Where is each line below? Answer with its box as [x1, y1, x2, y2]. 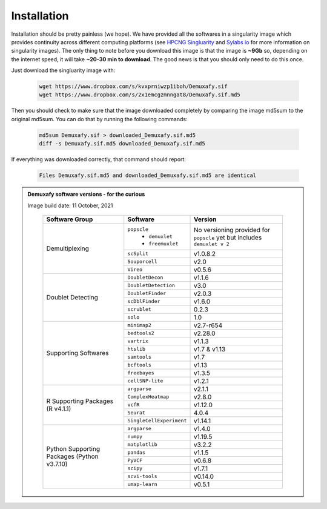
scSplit [127, 250, 148, 257]
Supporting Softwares [46, 349, 109, 358]
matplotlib [127, 441, 157, 448]
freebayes [127, 370, 154, 376]
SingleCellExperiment [127, 418, 187, 424]
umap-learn [127, 481, 157, 488]
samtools [127, 354, 151, 361]
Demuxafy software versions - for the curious [27, 191, 145, 198]
